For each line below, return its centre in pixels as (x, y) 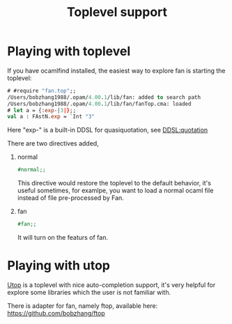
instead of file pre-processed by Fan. (70, 198)
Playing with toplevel (69, 51)
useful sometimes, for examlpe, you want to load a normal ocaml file (115, 191)
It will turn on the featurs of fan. (62, 238)
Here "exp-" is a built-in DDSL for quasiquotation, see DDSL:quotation (108, 130)
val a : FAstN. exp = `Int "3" (51, 117)
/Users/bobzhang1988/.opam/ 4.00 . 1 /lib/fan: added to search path (104, 97)
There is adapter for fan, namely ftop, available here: (83, 306)
